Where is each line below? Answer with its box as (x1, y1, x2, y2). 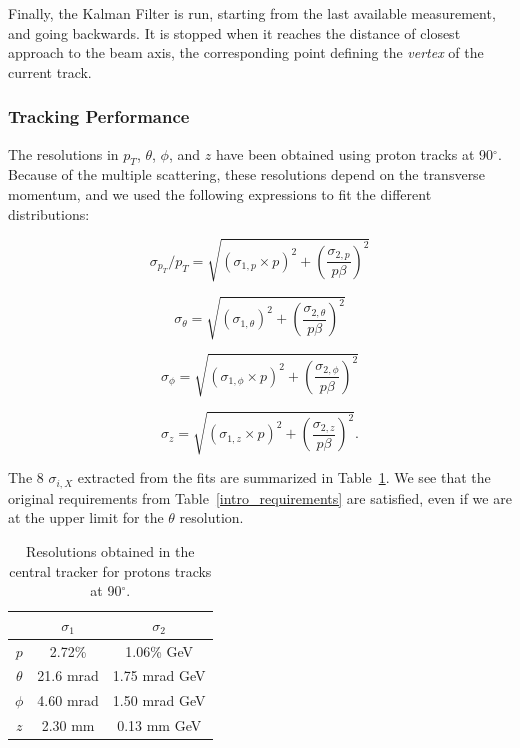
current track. (8, 61, 92, 82)
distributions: (8, 203, 90, 224)
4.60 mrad (37, 690, 99, 711)
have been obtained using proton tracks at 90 (215, 143, 494, 164)
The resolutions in (8, 143, 119, 164)
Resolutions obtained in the (26, 541, 195, 561)
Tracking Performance (8, 104, 190, 129)
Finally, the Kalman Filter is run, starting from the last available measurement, (8, 3, 496, 23)
